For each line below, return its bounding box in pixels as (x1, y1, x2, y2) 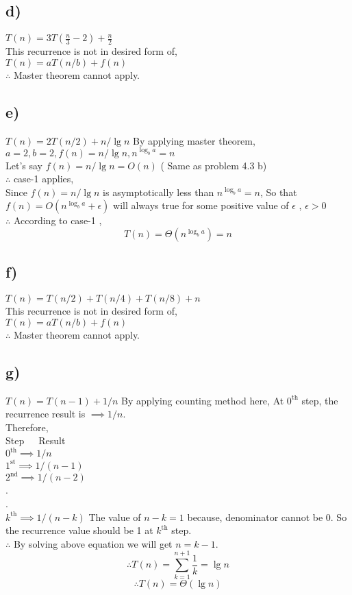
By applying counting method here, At (121, 393, 284, 407)
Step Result (5, 433, 66, 448)
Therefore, (5, 420, 49, 434)
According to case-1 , (13, 213, 102, 228)
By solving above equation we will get (13, 536, 173, 550)
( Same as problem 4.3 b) (160, 158, 267, 172)
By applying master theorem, (133, 133, 255, 147)
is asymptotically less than (103, 184, 214, 199)
